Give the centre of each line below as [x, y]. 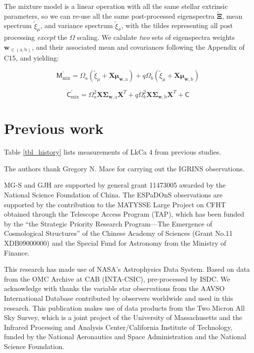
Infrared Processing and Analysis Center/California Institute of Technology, [118, 327]
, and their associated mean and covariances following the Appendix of [138, 47]
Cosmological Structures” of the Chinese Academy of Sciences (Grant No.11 [118, 233]
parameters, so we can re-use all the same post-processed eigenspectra [109, 16]
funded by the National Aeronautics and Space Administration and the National [125, 337]
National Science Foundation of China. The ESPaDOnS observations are [113, 194]
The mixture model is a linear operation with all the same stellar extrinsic [116, 6]
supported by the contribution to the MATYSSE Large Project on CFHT [115, 204]
